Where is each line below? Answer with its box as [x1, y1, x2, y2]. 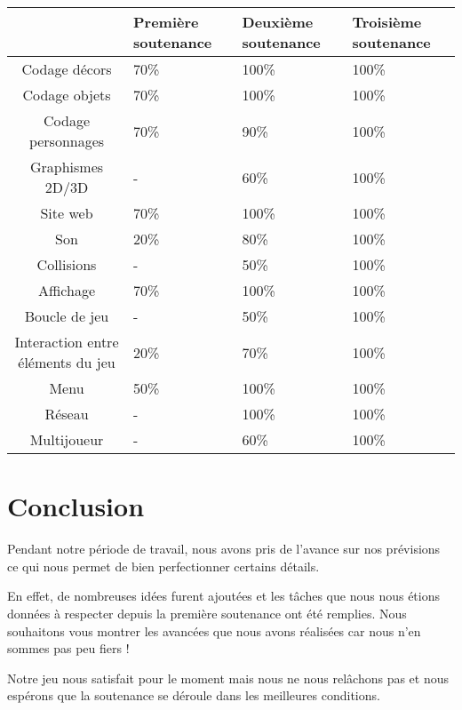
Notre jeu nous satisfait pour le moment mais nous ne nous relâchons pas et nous [7, 668, 449, 687]
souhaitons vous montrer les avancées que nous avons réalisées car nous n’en [7, 621, 421, 640]
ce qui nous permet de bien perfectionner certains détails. [7, 556, 320, 575]
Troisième [352, 12, 422, 32]
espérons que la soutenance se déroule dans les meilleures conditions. [7, 686, 380, 705]
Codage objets [22, 84, 111, 105]
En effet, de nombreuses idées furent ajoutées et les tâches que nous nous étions [7, 586, 441, 605]
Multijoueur [29, 429, 104, 450]
